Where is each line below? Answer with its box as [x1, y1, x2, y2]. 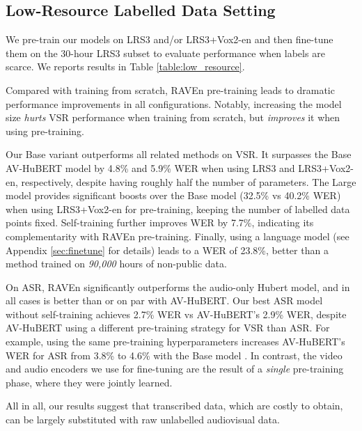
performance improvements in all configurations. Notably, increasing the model [6, 96, 342, 111]
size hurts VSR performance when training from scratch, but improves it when [6, 110, 340, 125]
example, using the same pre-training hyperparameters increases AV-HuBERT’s [6, 334, 345, 349]
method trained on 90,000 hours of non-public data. [6, 256, 227, 271]
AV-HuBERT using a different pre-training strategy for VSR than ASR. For [6, 320, 330, 335]
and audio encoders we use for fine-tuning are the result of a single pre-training [6, 361, 344, 376]
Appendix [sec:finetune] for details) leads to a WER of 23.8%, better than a [6, 242, 329, 257]
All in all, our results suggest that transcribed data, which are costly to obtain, [6, 398, 343, 413]
